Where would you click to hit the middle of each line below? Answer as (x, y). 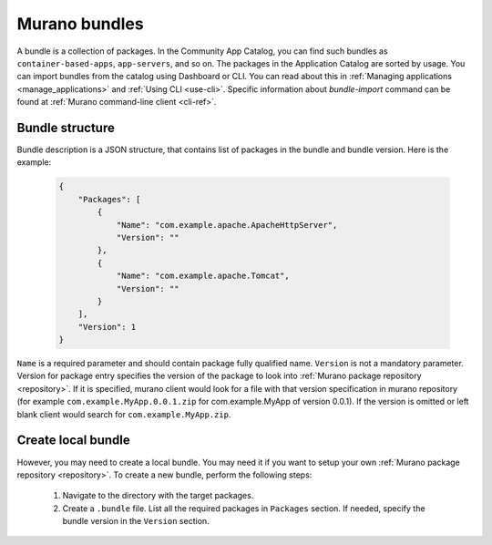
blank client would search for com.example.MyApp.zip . (124, 414)
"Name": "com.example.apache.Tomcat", (203, 276)
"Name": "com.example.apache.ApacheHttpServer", (227, 225)
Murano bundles (81, 24)
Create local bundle (74, 441)
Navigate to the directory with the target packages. (158, 496)
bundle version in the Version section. (136, 521)
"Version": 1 (107, 327)
